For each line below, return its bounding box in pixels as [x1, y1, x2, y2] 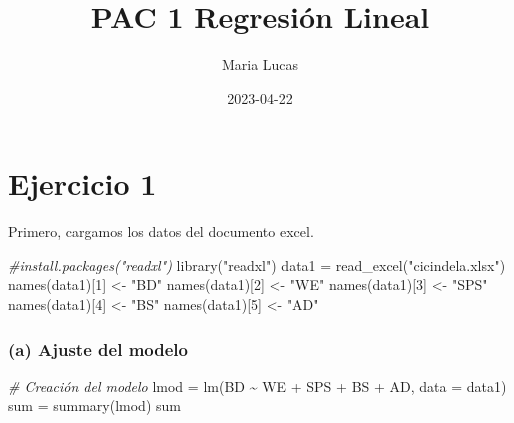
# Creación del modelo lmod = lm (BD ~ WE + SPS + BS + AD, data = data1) [8, 375, 507, 396]
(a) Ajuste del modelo [8, 336, 188, 361]
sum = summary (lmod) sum [8, 395, 181, 416]
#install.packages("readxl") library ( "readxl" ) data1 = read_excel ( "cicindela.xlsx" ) [8, 254, 506, 275]
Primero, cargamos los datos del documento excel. [8, 221, 314, 242]
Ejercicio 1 [8, 163, 157, 204]
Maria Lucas [221, 54, 299, 75]
